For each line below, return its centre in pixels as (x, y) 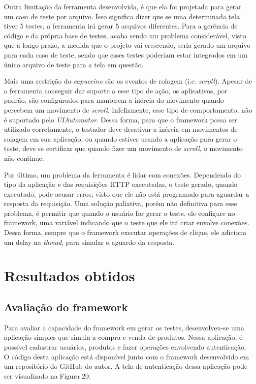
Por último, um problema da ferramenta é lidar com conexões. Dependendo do (122, 174)
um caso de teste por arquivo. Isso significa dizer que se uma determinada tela (122, 16)
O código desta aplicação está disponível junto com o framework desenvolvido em (127, 356)
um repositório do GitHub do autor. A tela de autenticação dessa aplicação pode (126, 366)
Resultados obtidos (70, 276)
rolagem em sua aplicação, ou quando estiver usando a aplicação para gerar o (120, 138)
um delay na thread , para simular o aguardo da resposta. (89, 242)
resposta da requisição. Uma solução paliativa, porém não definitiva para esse (121, 203)
